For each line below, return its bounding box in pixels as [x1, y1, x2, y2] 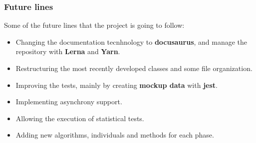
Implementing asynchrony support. [15, 96, 122, 107]
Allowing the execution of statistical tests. [15, 113, 144, 123]
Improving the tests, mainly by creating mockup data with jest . [15, 79, 218, 90]
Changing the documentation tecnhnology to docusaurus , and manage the [15, 36, 248, 47]
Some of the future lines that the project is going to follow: [4, 20, 185, 30]
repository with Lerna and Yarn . [15, 46, 120, 57]
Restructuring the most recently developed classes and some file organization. [15, 63, 253, 73]
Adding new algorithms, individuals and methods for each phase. [15, 130, 214, 140]
